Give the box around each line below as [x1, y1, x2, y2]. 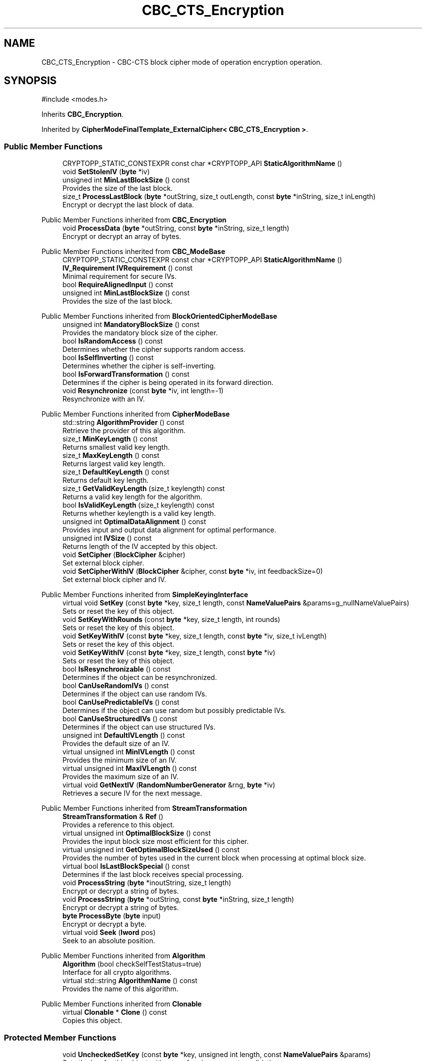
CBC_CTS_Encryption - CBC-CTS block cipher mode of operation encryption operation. [41, 57, 322, 66]
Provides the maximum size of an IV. [62, 772, 178, 781]
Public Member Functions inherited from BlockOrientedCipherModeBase [41, 312, 277, 321]
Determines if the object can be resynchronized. [62, 673, 217, 682]
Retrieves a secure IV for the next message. [62, 789, 202, 798]
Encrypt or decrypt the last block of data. [62, 201, 194, 209]
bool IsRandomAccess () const [62, 337, 163, 346]
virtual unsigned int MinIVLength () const [62, 748, 195, 756]
